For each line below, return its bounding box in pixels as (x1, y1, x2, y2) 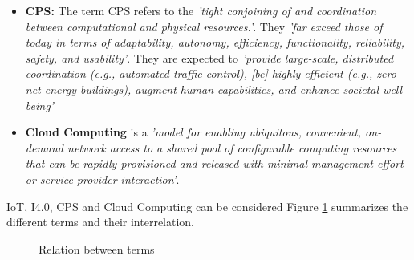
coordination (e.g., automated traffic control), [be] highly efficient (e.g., (25, 65, 373, 82)
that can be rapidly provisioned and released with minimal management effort (25, 155, 404, 172)
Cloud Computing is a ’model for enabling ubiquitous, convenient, (25, 124, 362, 140)
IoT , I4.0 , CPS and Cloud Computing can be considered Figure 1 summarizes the (6, 197, 408, 214)
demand (25, 139, 64, 156)
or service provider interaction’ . (25, 170, 180, 187)
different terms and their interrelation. (6, 213, 195, 230)
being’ (25, 96, 54, 113)
